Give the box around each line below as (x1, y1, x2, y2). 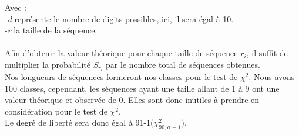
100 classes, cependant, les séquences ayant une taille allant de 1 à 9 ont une (5, 82, 280, 94)
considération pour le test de (5, 105, 107, 117)
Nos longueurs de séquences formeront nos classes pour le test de (5, 71, 238, 83)
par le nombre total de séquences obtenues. (106, 58, 260, 70)
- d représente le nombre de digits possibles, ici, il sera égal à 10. (5, 12, 234, 25)
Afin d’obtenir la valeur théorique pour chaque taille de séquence (5, 47, 238, 59)
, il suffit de (246, 47, 288, 59)
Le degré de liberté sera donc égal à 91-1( (5, 116, 154, 129)
